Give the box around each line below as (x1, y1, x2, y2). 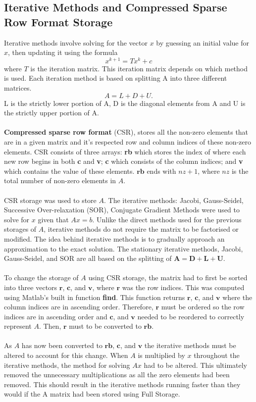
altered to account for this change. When (4, 350, 128, 360)
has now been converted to (21, 340, 102, 351)
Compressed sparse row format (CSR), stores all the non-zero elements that (4, 127, 249, 137)
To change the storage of (4, 272, 79, 283)
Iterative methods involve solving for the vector (4, 37, 148, 48)
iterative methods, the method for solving (4, 359, 130, 370)
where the (222, 292, 253, 302)
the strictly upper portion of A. (4, 107, 99, 118)
